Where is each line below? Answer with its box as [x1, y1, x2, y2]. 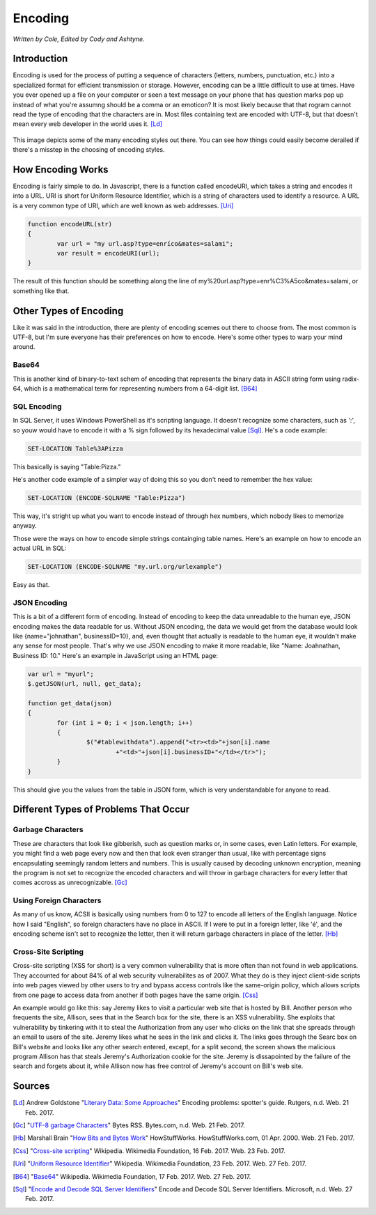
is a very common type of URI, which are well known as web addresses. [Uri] [13, 201, 234, 210]
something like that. [13, 286, 70, 295]
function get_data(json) [27, 699, 113, 707]
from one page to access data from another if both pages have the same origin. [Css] [13, 991, 258, 999]
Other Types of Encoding [13, 305, 124, 317]
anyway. [13, 522, 38, 530]
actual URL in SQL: [13, 544, 67, 553]
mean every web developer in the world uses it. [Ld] [13, 120, 163, 128]
